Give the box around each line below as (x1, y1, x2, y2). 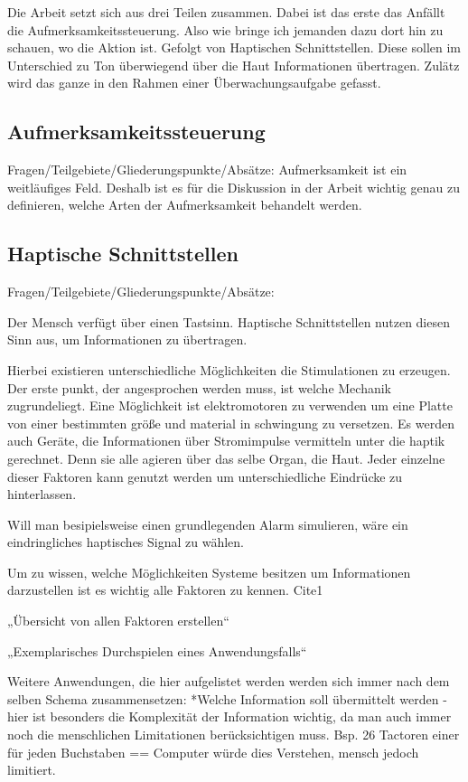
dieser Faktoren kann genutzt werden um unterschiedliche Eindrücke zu (7, 466, 403, 485)
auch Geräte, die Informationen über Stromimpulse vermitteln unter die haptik (7, 431, 445, 450)
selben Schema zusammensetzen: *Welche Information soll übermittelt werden (7, 689, 439, 708)
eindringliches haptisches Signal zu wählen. (7, 532, 245, 551)
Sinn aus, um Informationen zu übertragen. (7, 330, 248, 349)
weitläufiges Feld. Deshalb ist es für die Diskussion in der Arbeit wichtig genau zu (7, 177, 460, 196)
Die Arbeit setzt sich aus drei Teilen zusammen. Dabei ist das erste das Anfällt (7, 3, 445, 21)
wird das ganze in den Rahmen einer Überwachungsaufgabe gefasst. (7, 73, 381, 92)
